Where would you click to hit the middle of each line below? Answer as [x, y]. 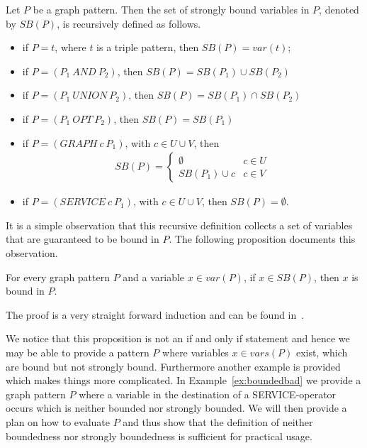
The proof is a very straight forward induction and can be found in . [155, 314]
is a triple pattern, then [148, 47]
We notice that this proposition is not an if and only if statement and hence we [178, 338]
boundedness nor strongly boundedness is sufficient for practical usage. [159, 436]
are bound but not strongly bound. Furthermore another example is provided [173, 366]
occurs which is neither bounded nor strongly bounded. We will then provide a [176, 408]
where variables [196, 352]
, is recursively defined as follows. [129, 23]
